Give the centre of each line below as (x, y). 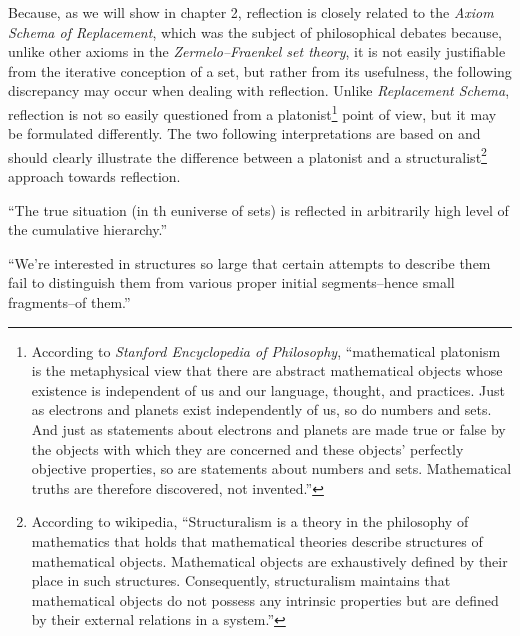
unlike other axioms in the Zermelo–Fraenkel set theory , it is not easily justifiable (257, 51)
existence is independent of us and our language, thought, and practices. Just (268, 389)
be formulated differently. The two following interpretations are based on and (244, 133)
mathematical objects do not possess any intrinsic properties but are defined (265, 599)
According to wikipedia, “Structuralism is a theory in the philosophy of (250, 521)
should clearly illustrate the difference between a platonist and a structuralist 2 (247, 155)
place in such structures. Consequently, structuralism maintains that (241, 580)
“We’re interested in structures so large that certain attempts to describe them (249, 262)
